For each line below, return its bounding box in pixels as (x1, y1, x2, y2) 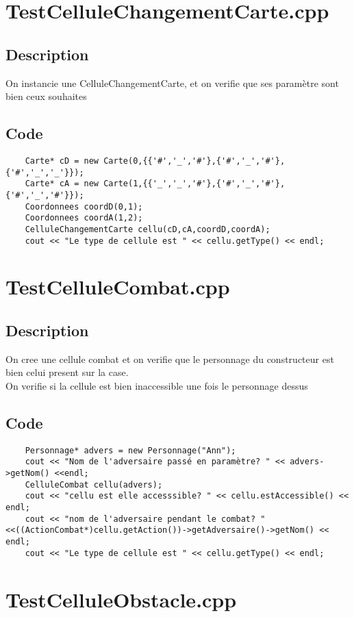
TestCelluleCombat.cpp (5, 273, 230, 301)
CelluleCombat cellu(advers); (25, 479, 163, 490)
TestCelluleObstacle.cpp (5, 585, 237, 613)
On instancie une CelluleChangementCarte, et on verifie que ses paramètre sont (5, 75, 339, 90)
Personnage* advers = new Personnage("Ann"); (25, 445, 236, 455)
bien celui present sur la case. (5, 365, 129, 379)
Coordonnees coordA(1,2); (25, 213, 143, 223)
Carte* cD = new (25, 155, 99, 166)
